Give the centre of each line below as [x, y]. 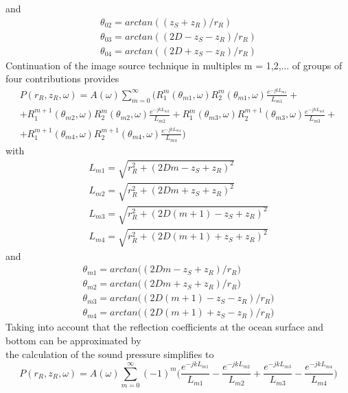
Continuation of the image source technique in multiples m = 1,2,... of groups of [174, 65]
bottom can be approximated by [73, 341]
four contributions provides [62, 79]
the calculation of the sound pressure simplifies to [110, 354]
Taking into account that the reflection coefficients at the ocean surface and [164, 327]
